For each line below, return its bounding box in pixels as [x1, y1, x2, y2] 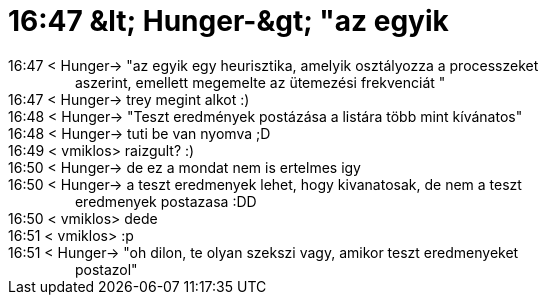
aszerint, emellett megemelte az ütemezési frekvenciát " [74, 73, 446, 91]
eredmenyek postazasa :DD [74, 192, 257, 210]
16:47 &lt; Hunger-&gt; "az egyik [8, 4, 449, 38]
